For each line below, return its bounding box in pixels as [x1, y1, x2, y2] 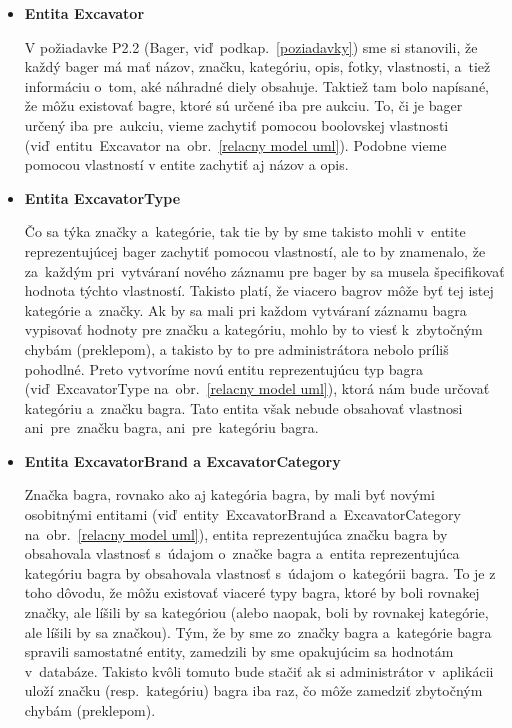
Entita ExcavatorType [24, 187, 181, 208]
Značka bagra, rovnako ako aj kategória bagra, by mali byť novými [24, 484, 435, 505]
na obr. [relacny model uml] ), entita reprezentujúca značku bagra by [24, 523, 448, 544]
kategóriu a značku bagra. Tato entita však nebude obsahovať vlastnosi [24, 397, 463, 418]
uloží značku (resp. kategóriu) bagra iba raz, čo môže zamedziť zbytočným [24, 680, 483, 701]
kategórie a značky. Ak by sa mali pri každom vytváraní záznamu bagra [24, 299, 467, 320]
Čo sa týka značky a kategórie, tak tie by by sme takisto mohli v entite [24, 221, 466, 242]
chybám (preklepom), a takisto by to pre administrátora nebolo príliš [24, 338, 449, 359]
